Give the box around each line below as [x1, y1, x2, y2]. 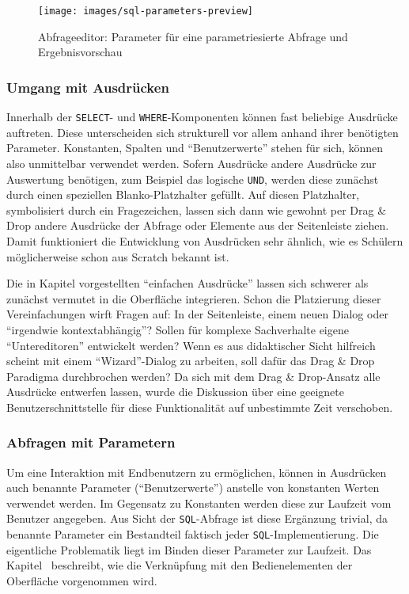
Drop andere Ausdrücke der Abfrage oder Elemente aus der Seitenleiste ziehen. [6, 217, 389, 234]
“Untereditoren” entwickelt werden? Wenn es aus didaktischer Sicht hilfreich [6, 337, 376, 353]
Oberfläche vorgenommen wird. [6, 572, 157, 588]
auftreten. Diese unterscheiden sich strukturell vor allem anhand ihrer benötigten [6, 124, 399, 140]
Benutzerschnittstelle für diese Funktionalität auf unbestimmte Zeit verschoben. [6, 398, 393, 415]
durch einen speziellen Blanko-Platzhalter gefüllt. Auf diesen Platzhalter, [6, 186, 360, 203]
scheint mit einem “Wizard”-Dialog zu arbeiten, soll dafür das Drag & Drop [6, 352, 375, 369]
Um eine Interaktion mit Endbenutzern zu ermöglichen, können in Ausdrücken [6, 463, 387, 480]
